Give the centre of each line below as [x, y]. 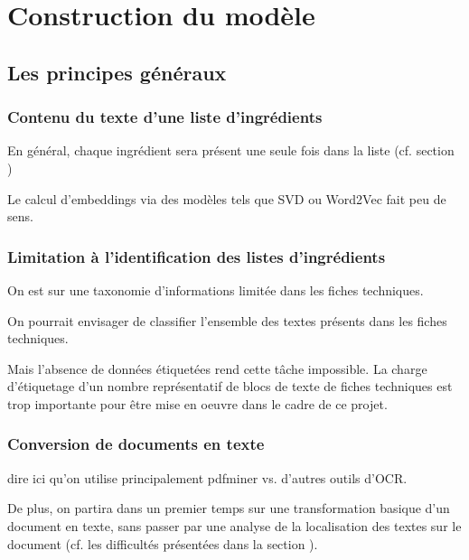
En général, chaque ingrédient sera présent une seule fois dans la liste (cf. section [231, 150]
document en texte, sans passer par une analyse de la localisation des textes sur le [234, 525]
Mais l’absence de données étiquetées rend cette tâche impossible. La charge [217, 368]
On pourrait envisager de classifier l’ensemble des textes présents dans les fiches [227, 320]
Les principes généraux [117, 72]
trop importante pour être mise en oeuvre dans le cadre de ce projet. [197, 403]
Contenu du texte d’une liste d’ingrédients [165, 117]
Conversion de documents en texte [136, 444]
